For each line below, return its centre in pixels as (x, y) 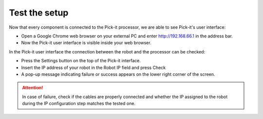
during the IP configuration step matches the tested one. (79, 103)
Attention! (33, 88)
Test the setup (39, 13)
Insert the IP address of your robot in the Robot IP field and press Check (94, 68)
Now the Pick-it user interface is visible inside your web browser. (86, 43)
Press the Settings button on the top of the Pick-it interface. (81, 61)
